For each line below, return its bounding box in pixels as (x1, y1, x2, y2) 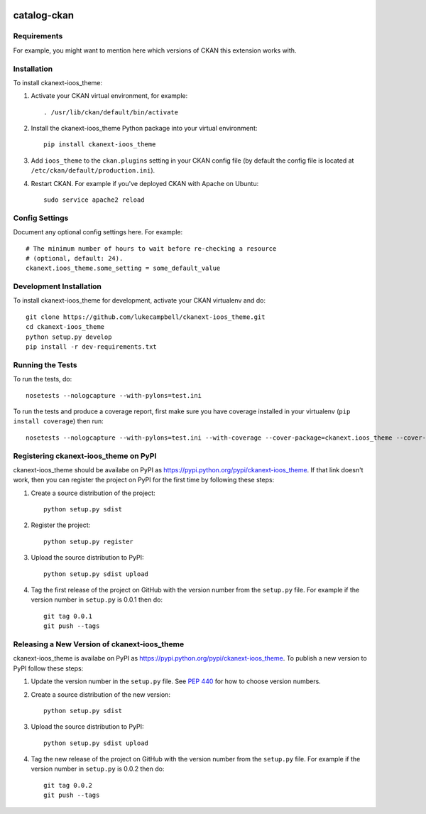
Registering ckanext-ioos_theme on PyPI (13, 451, 157, 461)
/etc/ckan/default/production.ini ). (31, 166, 155, 175)
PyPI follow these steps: (13, 664, 84, 673)
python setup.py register (43, 537, 134, 546)
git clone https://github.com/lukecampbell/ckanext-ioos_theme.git (26, 313, 266, 321)
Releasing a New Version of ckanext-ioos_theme (13, 639, 185, 649)
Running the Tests (13, 359, 77, 369)
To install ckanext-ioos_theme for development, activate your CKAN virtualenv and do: (13, 296, 266, 305)
